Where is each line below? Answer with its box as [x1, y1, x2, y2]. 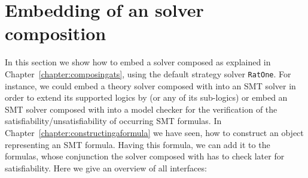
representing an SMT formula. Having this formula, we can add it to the [5, 138, 270, 150]
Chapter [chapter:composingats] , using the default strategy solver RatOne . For [5, 67, 291, 80]
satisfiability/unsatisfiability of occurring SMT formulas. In [5, 114, 222, 127]
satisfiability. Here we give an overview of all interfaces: [5, 161, 207, 174]
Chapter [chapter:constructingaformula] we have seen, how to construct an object [5, 126, 304, 138]
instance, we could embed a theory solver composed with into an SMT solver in [5, 79, 296, 92]
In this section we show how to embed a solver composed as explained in [5, 56, 271, 68]
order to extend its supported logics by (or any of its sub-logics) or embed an [5, 91, 288, 104]
